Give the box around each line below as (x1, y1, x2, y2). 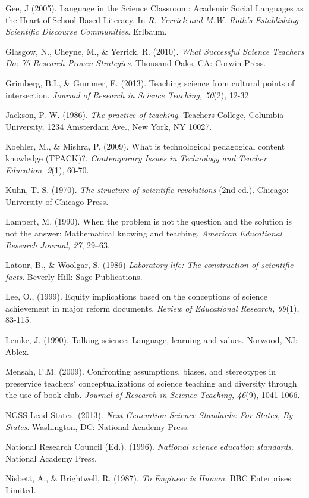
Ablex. (5, 345, 29, 357)
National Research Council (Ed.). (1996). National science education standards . (5, 440, 294, 453)
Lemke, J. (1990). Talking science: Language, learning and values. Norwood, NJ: (5, 334, 298, 346)
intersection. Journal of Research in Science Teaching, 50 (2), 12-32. (5, 88, 251, 101)
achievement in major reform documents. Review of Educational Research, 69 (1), (5, 301, 299, 314)
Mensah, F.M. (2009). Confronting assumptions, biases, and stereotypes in (5, 365, 276, 378)
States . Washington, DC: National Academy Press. (5, 420, 190, 432)
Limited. (5, 484, 36, 496)
